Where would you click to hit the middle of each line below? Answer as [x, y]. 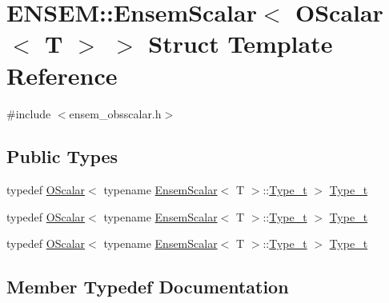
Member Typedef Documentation [148, 287]
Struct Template [241, 44]
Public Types [62, 156]
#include [29, 113]
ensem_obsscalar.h [115, 113]
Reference [62, 75]
